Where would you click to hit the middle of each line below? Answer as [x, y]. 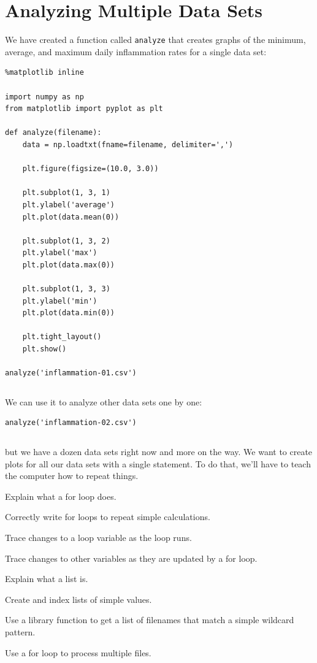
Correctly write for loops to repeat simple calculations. [108, 517]
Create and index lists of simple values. [78, 599]
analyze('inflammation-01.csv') [71, 373]
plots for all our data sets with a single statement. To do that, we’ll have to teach [158, 463]
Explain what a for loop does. [61, 496]
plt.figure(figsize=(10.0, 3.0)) [90, 169]
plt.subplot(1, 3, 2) [66, 241]
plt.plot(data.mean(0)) [71, 217]
